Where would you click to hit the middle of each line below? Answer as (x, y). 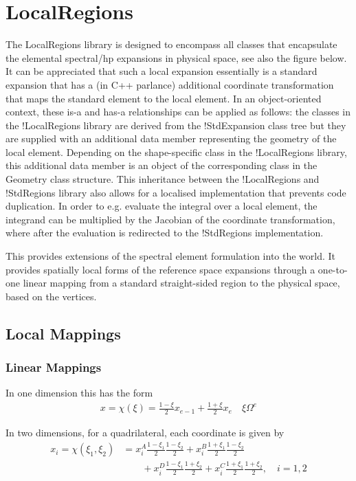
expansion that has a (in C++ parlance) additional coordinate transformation (170, 84)
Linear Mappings (54, 367)
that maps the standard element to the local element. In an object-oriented (164, 98)
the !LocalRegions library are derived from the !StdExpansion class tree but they (176, 125)
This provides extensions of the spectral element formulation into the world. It (171, 256)
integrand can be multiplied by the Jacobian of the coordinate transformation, (170, 219)
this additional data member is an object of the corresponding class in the (162, 165)
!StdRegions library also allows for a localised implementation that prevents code (176, 192)
